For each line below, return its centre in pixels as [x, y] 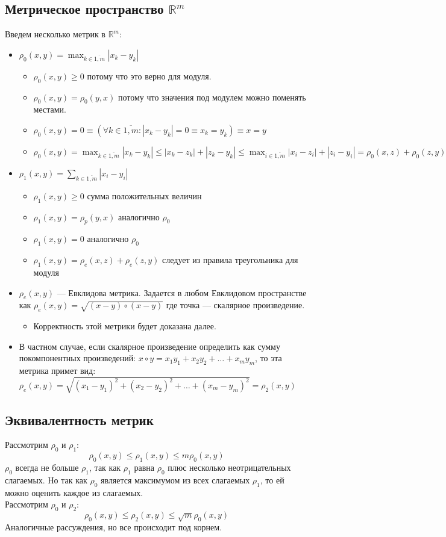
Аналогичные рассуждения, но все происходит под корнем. [114, 527]
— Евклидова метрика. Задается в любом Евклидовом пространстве [182, 292]
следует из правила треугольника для [230, 260]
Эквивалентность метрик [79, 419]
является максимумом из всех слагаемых [175, 480]
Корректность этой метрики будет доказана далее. [125, 326]
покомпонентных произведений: [77, 358]
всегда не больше [47, 467]
